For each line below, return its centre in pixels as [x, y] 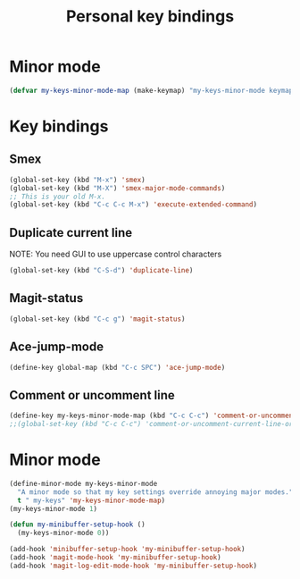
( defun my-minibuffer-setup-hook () [77, 524]
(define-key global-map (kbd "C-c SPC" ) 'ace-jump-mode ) [117, 367]
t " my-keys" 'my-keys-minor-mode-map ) [92, 500]
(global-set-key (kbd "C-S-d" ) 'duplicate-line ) [101, 271]
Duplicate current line [71, 233]
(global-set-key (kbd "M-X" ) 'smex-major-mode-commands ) [117, 188]
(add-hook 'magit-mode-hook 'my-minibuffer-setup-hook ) [115, 558]
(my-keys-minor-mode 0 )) [63, 533]
